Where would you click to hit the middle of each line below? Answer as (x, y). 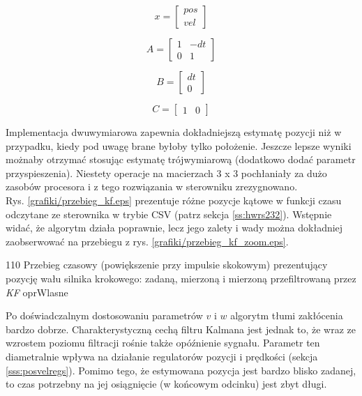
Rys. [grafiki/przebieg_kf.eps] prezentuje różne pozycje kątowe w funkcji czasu (174, 200)
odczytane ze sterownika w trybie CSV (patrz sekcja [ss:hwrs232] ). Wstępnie (169, 214)
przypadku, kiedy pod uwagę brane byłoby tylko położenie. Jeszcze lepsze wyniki (179, 145)
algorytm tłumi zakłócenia (287, 315)
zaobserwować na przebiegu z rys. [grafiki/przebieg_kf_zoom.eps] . (147, 241)
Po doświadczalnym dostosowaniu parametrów (104, 315)
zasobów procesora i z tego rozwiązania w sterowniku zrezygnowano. (152, 186)
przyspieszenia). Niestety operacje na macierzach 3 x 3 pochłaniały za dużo (166, 173)
